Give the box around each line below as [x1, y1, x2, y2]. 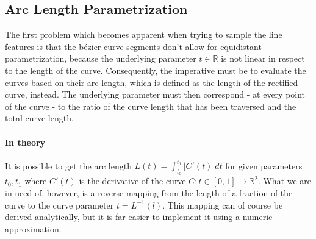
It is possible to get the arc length [5, 159, 132, 172]
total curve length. [5, 112, 74, 124]
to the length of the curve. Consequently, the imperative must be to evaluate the [5, 63, 306, 76]
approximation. [5, 222, 62, 235]
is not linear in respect [221, 52, 305, 65]
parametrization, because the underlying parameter [5, 52, 196, 65]
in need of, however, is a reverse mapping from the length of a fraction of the [5, 187, 293, 199]
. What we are [257, 174, 312, 187]
